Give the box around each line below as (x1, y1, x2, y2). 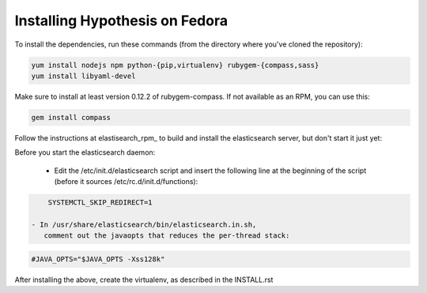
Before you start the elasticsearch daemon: (14, 148, 156, 157)
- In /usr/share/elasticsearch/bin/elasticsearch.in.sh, (31, 220, 257, 229)
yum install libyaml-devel (31, 71, 136, 81)
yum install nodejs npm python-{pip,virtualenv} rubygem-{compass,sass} (31, 60, 319, 69)
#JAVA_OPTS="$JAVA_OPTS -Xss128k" (31, 254, 165, 264)
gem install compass (31, 113, 111, 122)
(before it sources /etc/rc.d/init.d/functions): (54, 177, 198, 186)
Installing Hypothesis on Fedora (14, 12, 229, 29)
